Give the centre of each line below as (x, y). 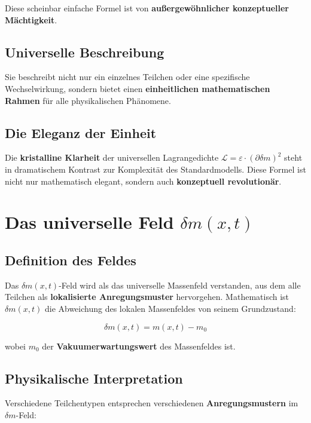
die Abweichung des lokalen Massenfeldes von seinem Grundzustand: (170, 308)
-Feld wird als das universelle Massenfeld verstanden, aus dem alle (180, 285)
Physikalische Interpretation (94, 378)
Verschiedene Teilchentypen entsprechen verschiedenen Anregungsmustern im (152, 403)
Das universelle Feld (89, 222)
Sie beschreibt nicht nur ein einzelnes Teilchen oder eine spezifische (127, 77)
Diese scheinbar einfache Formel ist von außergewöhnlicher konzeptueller (147, 8)
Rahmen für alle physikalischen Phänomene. (88, 100)
